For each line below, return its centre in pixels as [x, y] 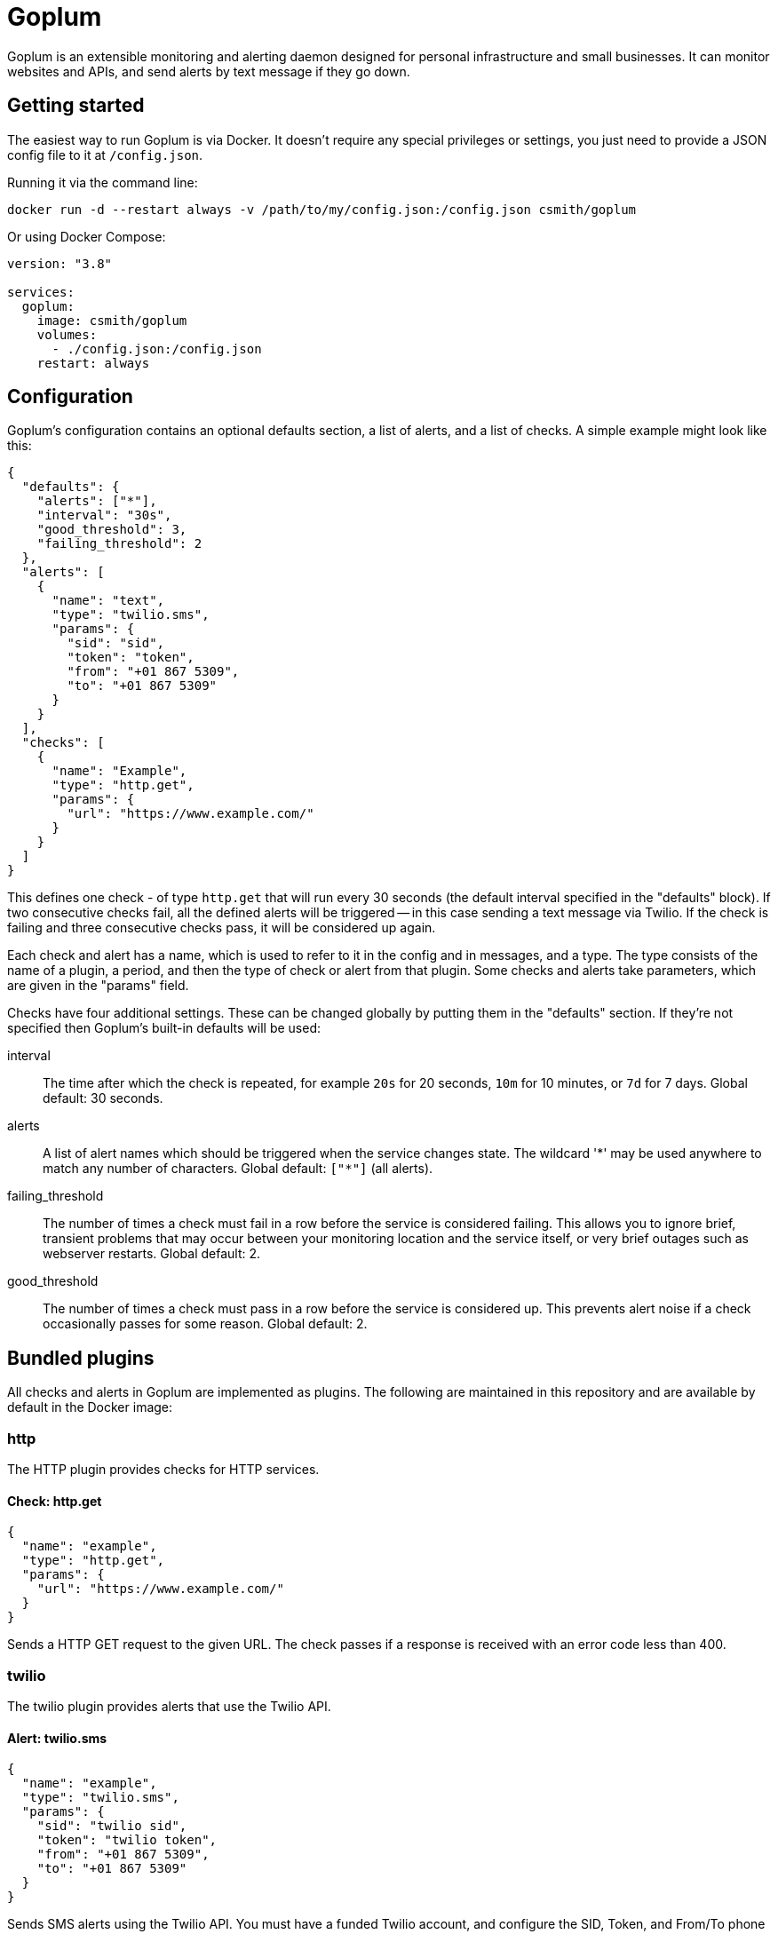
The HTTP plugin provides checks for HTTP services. [163, 1470]
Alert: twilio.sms [57, 1738]
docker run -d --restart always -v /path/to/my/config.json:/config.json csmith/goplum [322, 209]
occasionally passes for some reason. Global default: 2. [205, 1324]
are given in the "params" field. [98, 986]
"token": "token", [131, 658]
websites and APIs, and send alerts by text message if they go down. [209, 71]
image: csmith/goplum [112, 320]
